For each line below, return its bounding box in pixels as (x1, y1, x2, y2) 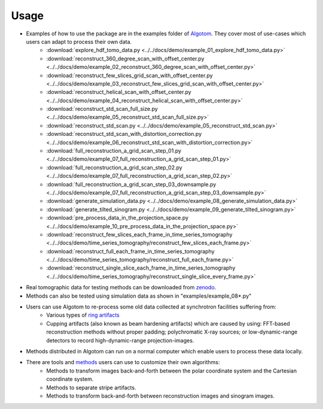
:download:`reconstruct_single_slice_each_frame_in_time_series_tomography (46, 264, 236, 272)
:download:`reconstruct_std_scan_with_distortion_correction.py (46, 131, 202, 138)
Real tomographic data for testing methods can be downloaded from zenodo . (26, 284, 217, 291)
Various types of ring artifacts (46, 311, 120, 319)
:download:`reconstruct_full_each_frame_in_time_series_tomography (46, 247, 215, 255)
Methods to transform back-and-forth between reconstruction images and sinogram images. (46, 392, 275, 399)
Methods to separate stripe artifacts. (46, 384, 136, 391)
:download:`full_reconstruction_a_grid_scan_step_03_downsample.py (46, 180, 217, 188)
